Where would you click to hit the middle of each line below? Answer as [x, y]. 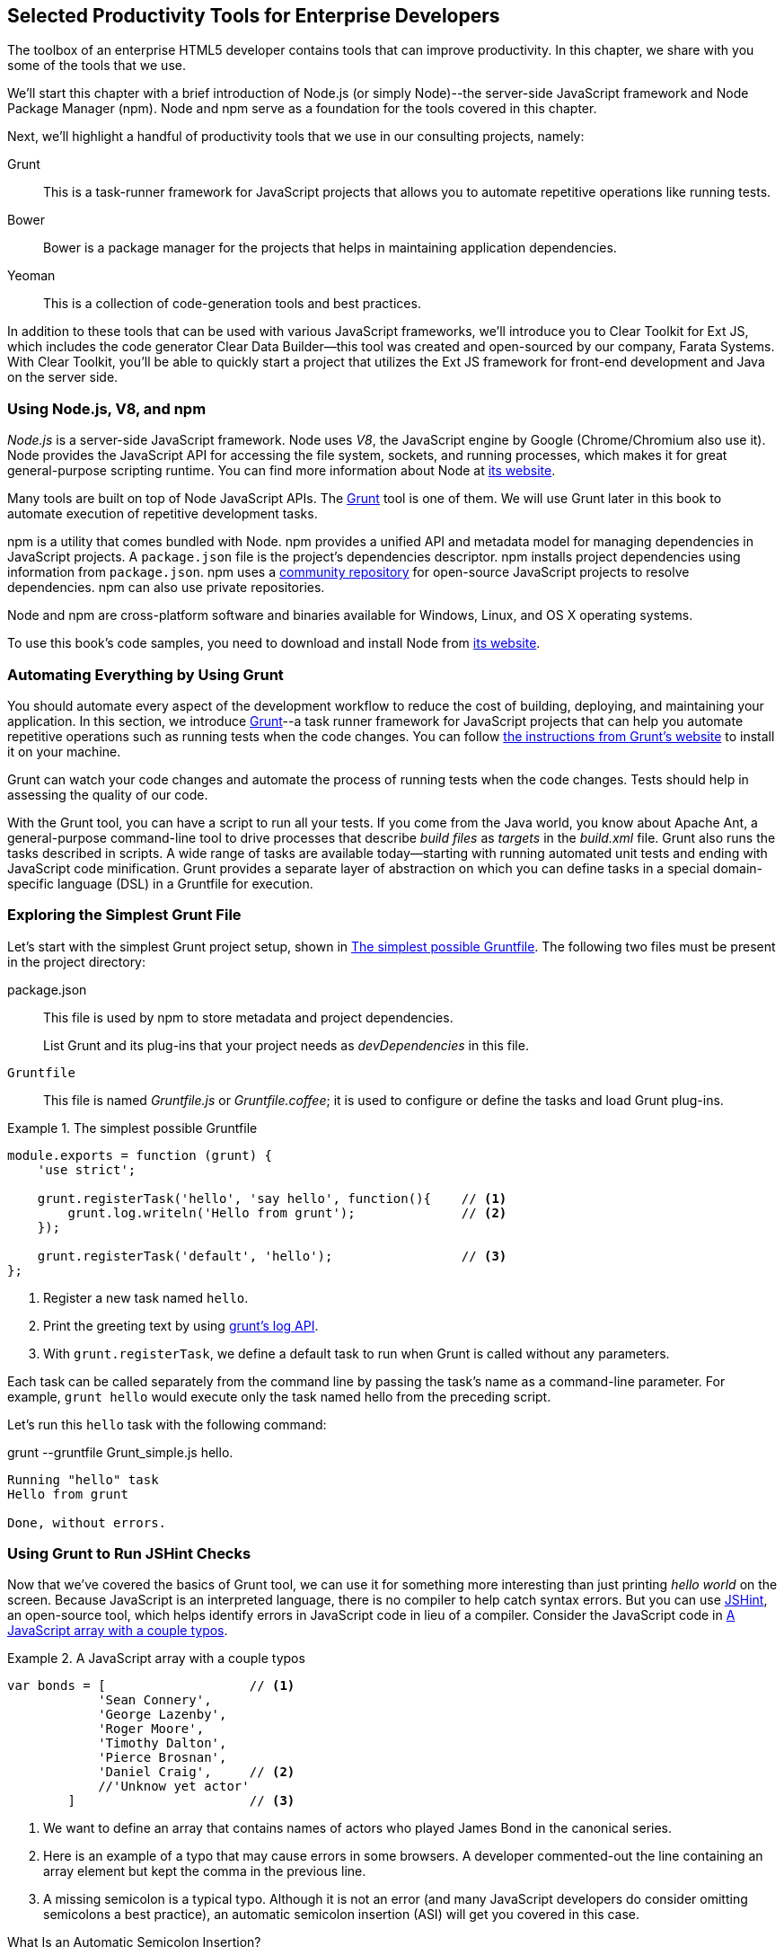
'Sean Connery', [155, 1700]
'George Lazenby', [163, 1715]
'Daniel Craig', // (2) [197, 1772]
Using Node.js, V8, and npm [107, 408]
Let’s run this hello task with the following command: [167, 1424]
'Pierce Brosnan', [163, 1758]
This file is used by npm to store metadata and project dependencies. [248, 1017]
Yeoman [31, 276]
